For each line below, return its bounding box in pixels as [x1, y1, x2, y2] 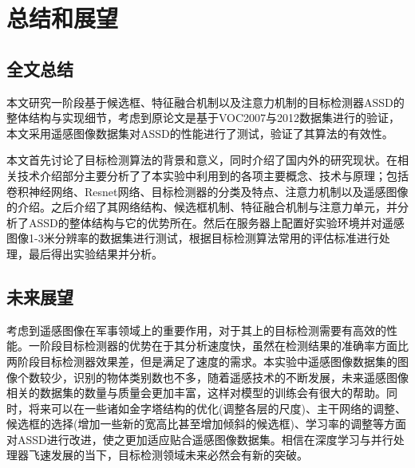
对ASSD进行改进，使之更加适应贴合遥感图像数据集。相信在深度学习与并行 [6, 431, 393, 447]
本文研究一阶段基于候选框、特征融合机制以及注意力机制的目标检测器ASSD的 [6, 93, 405, 110]
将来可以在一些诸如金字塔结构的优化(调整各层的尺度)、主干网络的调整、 [28, 399, 406, 416]
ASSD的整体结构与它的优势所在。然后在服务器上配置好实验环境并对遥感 [28, 214, 405, 230]
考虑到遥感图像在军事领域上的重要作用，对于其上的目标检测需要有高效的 [6, 321, 386, 338]
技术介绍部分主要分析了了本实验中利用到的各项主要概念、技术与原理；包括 [17, 167, 409, 183]
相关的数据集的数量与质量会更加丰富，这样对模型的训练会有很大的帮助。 [6, 384, 386, 401]
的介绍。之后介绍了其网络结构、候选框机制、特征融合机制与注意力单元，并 [6, 199, 397, 215]
